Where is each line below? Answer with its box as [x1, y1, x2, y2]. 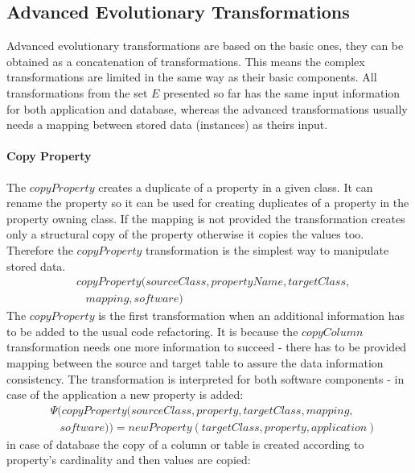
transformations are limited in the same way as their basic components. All [6, 68, 377, 85]
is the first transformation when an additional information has [98, 307, 405, 324]
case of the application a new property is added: [6, 386, 244, 403]
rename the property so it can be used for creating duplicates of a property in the [6, 194, 409, 211]
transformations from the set [6, 84, 148, 101]
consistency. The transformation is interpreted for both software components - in [6, 370, 405, 387]
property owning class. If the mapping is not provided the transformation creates [6, 210, 405, 226]
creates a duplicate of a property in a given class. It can [98, 178, 373, 195]
